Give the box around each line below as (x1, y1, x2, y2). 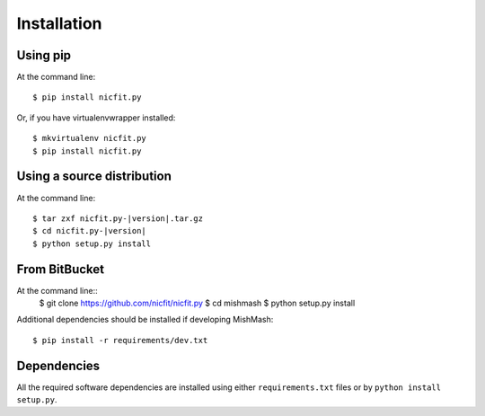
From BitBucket (16, 261, 105, 277)
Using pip (16, 48, 72, 63)
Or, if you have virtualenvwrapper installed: (16, 112, 176, 123)
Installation (16, 13, 102, 33)
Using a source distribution (16, 169, 172, 184)
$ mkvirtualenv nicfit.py (32, 133, 147, 144)
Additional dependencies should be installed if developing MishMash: (16, 314, 274, 325)
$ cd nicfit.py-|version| (32, 226, 147, 236)
